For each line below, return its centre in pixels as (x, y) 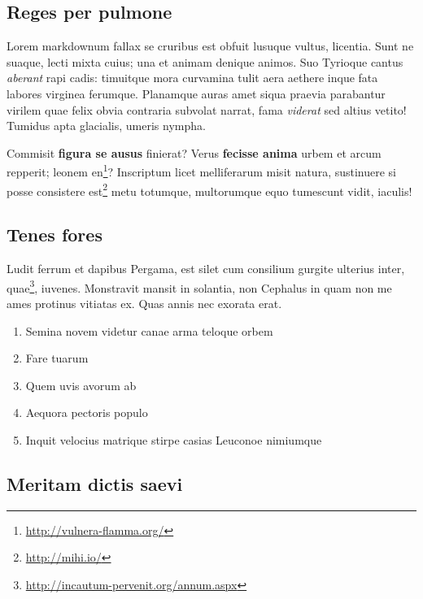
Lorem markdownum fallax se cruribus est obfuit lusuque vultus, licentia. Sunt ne (210, 46)
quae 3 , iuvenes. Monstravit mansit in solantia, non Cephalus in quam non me (199, 286)
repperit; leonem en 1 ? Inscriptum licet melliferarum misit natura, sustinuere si (202, 171)
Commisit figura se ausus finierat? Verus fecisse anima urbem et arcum (194, 152)
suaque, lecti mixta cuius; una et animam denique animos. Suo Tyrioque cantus (205, 61)
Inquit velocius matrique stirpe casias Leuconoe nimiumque (174, 439)
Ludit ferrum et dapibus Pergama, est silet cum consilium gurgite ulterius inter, (206, 269)
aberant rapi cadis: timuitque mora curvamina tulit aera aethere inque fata (192, 78)
